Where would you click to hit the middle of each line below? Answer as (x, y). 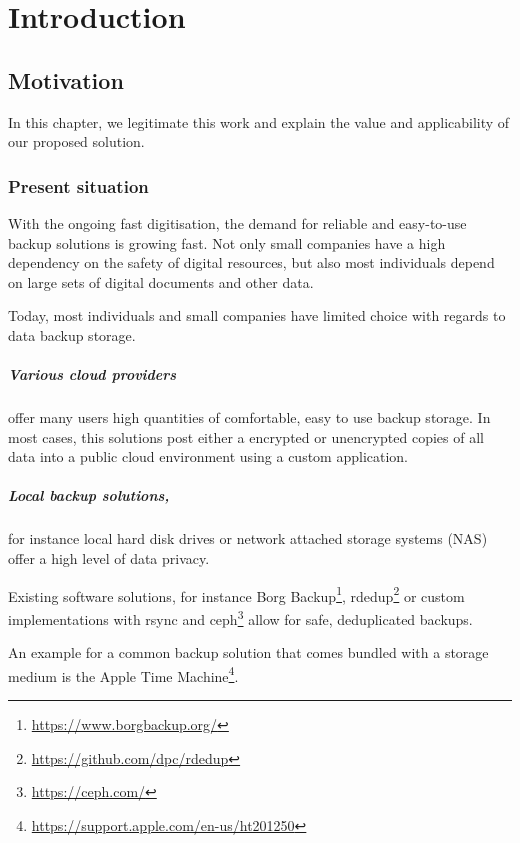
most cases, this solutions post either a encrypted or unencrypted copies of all (246, 436)
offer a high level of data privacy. (109, 558)
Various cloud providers (92, 374)
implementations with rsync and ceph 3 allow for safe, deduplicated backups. (240, 617)
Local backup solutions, (89, 495)
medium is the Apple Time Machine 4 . (123, 674)
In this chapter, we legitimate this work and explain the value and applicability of (259, 121)
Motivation (66, 79)
